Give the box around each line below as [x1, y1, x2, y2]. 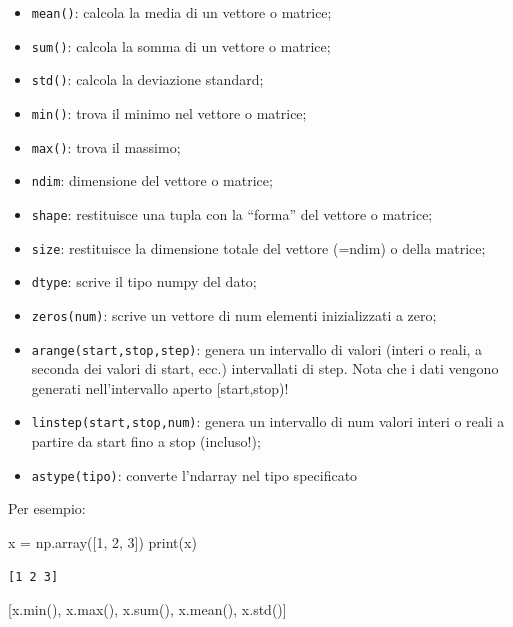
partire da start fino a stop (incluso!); [31, 431, 261, 452]
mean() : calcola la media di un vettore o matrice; [31, 2, 332, 22]
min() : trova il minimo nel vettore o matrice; [31, 102, 307, 123]
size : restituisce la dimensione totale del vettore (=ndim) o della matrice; [31, 237, 486, 258]
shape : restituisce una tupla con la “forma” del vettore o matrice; [31, 203, 433, 224]
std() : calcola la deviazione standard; [31, 69, 264, 90]
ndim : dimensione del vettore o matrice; [31, 170, 273, 191]
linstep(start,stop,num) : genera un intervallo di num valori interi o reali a [31, 411, 505, 432]
